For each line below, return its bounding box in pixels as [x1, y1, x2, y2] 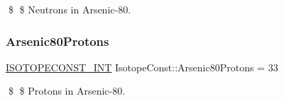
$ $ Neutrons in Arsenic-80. [8, 2, 131, 16]
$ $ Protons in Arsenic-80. [8, 83, 126, 98]
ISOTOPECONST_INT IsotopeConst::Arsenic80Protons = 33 [6, 59, 278, 74]
